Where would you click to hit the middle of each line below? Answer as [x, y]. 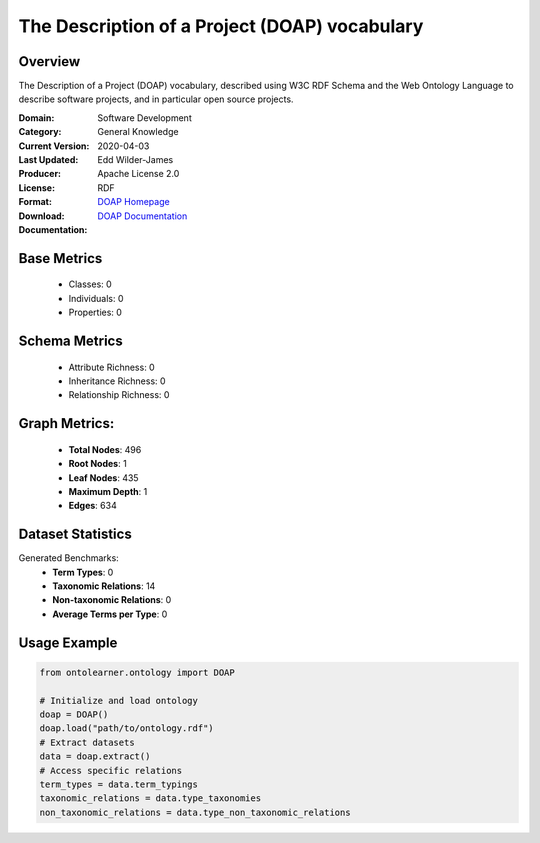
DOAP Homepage [133, 202]
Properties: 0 [95, 312]
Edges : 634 [92, 506]
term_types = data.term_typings [119, 784]
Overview [49, 61]
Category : [40, 132]
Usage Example [68, 642]
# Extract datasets [87, 742]
